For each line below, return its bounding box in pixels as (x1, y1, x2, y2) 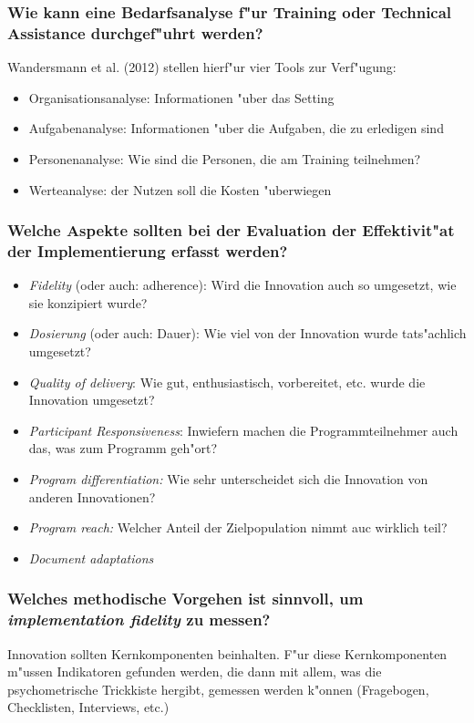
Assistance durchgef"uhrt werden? (7, 21, 263, 44)
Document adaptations (28, 548, 154, 567)
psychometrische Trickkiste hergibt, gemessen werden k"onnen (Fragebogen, (7, 679, 429, 698)
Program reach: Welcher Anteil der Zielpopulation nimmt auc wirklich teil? (28, 518, 448, 537)
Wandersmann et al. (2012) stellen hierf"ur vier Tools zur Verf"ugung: (7, 57, 397, 77)
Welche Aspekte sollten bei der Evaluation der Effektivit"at (7, 219, 455, 242)
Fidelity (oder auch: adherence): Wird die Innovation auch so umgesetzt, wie (28, 275, 457, 294)
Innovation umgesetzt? (28, 390, 155, 409)
